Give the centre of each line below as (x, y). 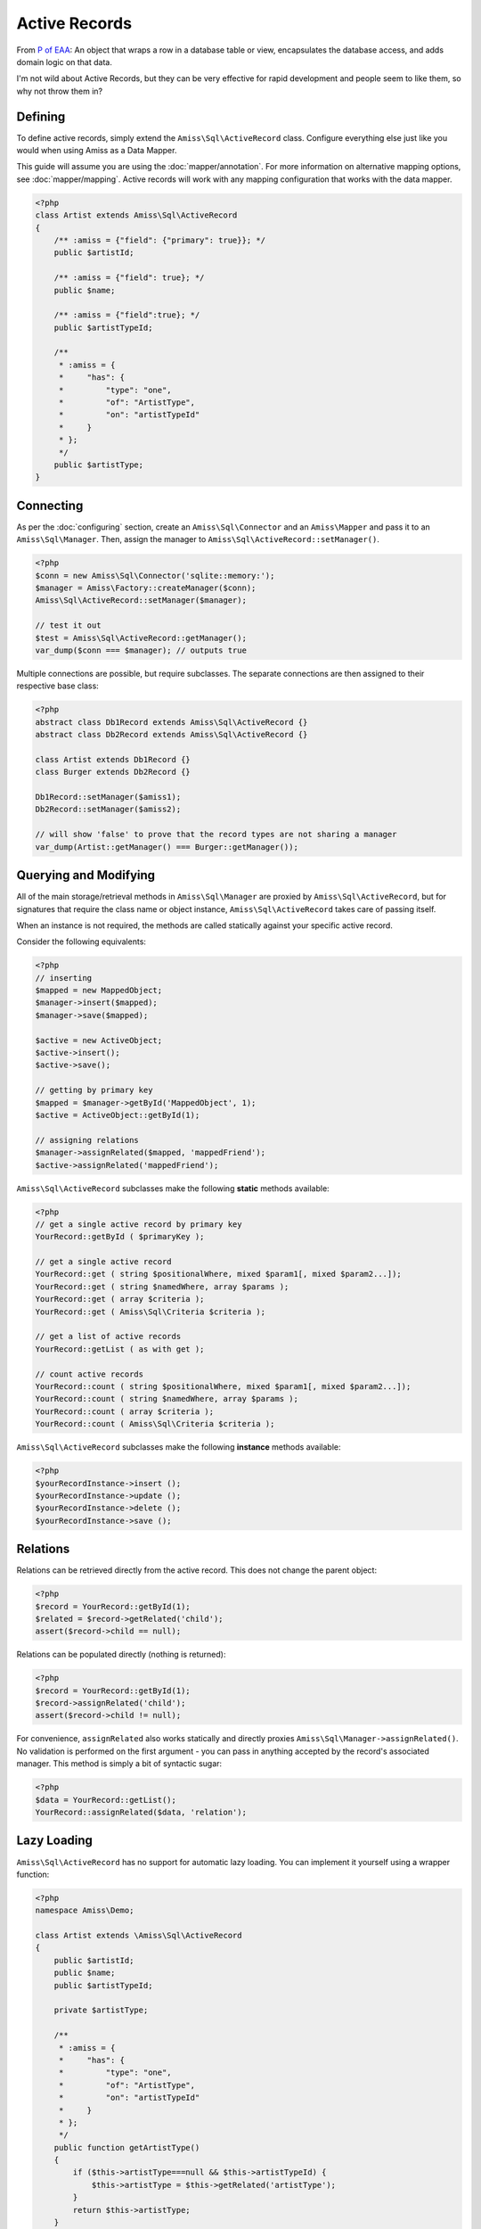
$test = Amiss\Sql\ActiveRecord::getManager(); (141, 638)
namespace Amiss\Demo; (85, 1911)
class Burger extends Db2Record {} (113, 772)
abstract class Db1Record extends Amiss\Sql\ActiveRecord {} (171, 722)
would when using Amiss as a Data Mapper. (97, 151)
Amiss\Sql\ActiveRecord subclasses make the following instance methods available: (179, 1447)
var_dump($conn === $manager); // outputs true (141, 650)
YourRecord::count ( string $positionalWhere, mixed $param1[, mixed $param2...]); (223, 1386)
